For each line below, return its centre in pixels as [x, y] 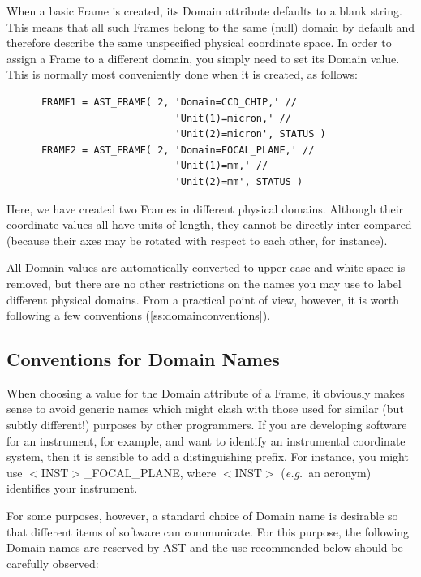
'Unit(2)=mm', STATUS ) [239, 181]
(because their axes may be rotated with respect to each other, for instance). [197, 240]
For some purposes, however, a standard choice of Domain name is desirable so [202, 516]
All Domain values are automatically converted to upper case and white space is [206, 267]
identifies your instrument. [72, 488]
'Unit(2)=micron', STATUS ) [250, 134]
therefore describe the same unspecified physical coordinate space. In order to [199, 43]
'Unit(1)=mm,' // [221, 166]
